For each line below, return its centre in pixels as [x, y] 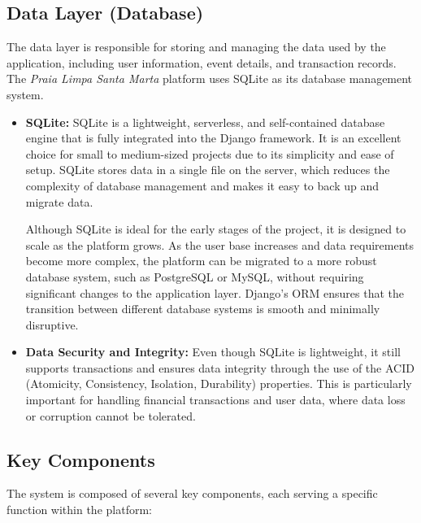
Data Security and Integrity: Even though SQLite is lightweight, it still [213, 352]
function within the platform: [79, 510]
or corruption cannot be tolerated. [111, 415]
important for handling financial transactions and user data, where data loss [215, 400]
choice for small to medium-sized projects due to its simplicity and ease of [210, 153]
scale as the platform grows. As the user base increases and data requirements [220, 244]
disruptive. [52, 324]
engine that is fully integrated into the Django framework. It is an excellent [213, 138]
